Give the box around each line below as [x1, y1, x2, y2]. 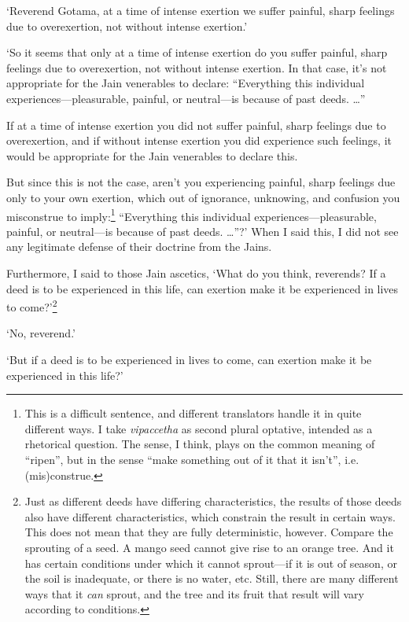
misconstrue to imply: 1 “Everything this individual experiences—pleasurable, [6, 205, 377, 224]
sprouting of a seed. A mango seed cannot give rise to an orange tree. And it [24, 539, 394, 555]
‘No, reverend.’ [6, 325, 76, 341]
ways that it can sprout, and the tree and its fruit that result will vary [24, 585, 364, 602]
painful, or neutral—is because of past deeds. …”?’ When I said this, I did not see [6, 223, 399, 239]
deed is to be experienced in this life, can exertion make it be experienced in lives [6, 280, 399, 296]
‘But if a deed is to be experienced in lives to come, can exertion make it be [6, 351, 372, 367]
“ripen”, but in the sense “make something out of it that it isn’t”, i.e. [24, 451, 359, 467]
